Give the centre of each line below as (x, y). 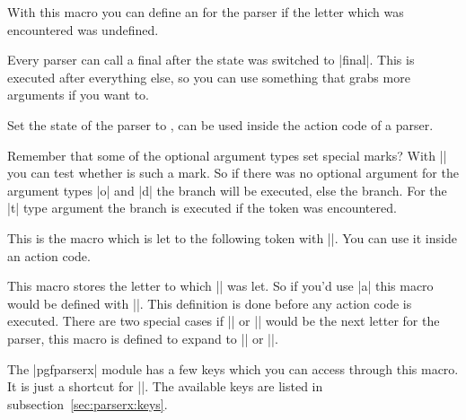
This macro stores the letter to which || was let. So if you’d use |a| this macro (220, 286)
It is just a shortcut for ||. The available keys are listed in (165, 386)
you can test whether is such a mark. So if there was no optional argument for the (233, 173)
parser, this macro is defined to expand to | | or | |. (143, 338)
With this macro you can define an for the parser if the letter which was (206, 12)
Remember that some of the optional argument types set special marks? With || (227, 155)
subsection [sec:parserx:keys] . (88, 403)
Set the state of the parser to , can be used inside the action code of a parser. (220, 124)
